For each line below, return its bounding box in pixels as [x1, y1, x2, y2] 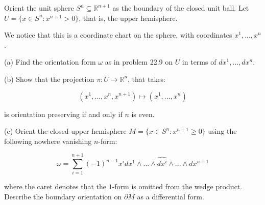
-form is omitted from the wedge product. [112, 181, 243, 192]
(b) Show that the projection [4, 73, 94, 84]
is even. [131, 108, 155, 119]
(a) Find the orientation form [4, 56, 96, 67]
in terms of [182, 56, 216, 67]
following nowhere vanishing [4, 135, 92, 146]
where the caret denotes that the [4, 181, 107, 192]
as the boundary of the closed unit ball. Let [112, 3, 249, 13]
